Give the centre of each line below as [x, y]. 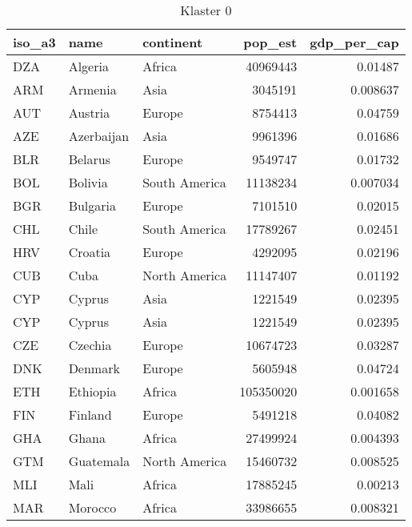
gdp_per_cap [354, 42]
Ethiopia [92, 391]
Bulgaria [92, 205]
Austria [89, 113]
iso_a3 [34, 42]
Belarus [89, 159]
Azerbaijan [99, 136]
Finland [90, 414]
